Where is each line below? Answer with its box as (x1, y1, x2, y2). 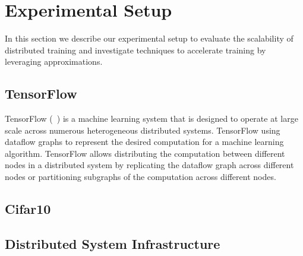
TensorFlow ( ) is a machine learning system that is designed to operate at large (5, 112, 298, 125)
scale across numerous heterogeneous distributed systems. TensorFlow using (5, 124, 280, 136)
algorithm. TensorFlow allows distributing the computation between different (5, 147, 285, 159)
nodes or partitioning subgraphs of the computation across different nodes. (5, 170, 276, 183)
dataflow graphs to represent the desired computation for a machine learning (5, 135, 284, 148)
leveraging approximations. (5, 55, 103, 68)
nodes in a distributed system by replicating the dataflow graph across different (5, 159, 294, 171)
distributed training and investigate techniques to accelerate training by (5, 43, 266, 56)
